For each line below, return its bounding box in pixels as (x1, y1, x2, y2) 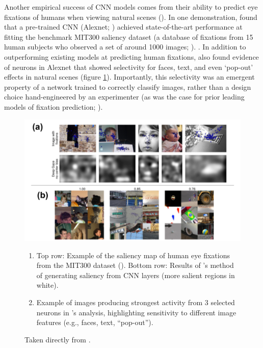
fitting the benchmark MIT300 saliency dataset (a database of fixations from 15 (4, 31, 253, 42)
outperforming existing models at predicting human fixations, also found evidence (4, 51, 259, 62)
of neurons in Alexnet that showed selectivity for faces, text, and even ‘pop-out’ (4, 61, 253, 72)
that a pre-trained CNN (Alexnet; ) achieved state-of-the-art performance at (4, 21, 243, 32)
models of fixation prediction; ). (4, 101, 103, 112)
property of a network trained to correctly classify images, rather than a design (4, 81, 251, 92)
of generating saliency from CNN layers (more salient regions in (36, 269, 235, 280)
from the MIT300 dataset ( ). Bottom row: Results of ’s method (36, 260, 234, 270)
